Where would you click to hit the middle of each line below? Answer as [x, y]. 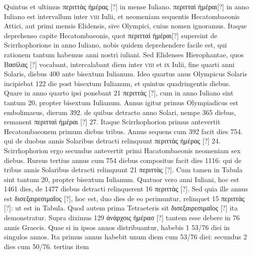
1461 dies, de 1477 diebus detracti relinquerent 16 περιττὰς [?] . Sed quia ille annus [126, 189]
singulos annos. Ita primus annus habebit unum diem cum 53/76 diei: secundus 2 [126, 237]
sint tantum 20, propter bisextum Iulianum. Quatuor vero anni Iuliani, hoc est [122, 179]
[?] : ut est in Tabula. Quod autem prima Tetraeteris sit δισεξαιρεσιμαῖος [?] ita [121, 208]
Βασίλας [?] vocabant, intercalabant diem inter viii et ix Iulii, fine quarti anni [119, 64]
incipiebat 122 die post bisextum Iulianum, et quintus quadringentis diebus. [117, 83]
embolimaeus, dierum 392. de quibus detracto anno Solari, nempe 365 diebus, [120, 112]
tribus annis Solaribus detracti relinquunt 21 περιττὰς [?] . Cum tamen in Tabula [123, 170]
